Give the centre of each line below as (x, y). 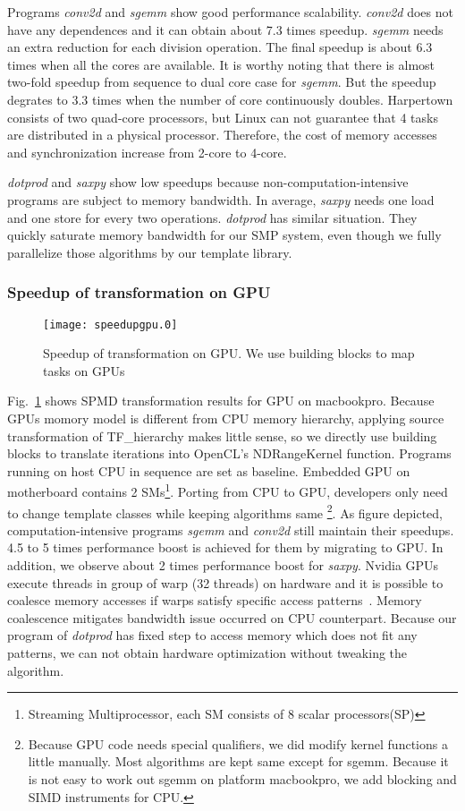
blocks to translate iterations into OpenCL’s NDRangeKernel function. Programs (229, 453)
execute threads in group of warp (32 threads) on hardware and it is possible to (225, 582)
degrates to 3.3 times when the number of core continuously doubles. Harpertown (230, 99)
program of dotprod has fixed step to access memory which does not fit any (212, 635)
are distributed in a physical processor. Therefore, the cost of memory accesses (222, 135)
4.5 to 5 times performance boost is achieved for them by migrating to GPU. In (225, 547)
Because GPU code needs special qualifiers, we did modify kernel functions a (238, 743)
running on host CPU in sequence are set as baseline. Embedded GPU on (209, 470)
